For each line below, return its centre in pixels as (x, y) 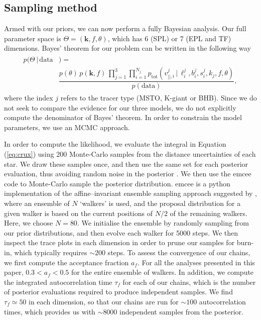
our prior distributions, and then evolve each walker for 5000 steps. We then (121, 232)
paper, (14, 272)
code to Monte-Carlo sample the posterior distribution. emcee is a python (117, 183)
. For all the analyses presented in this (196, 262)
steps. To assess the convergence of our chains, (179, 252)
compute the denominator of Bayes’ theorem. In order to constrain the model (123, 117)
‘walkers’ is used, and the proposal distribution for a (160, 203)
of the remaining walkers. (209, 213)
